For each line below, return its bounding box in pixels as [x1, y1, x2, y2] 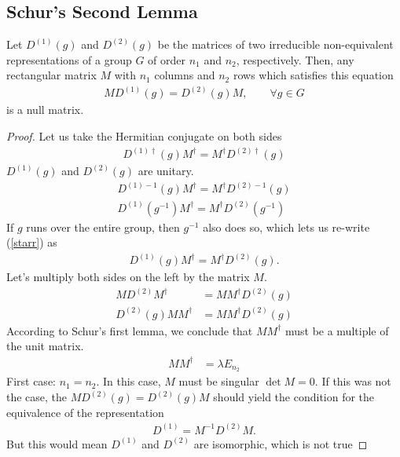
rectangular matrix [6, 67, 97, 83]
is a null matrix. [6, 101, 84, 118]
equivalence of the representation [6, 404, 164, 420]
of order [148, 51, 185, 68]
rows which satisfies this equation [233, 67, 394, 83]
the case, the [6, 389, 68, 404]
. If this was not [314, 373, 391, 389]
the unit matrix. [6, 338, 84, 354]
